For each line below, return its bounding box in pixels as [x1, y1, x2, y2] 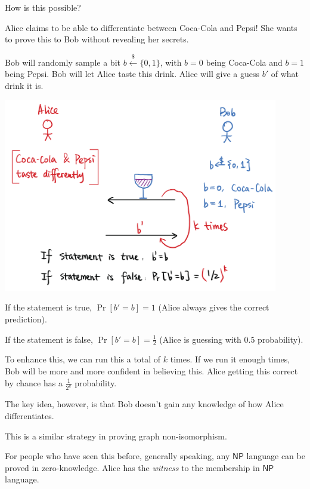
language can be [246, 450, 305, 462]
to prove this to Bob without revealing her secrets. [5, 33, 189, 45]
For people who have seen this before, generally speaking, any [5, 450, 230, 462]
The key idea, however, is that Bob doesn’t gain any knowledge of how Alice [5, 398, 284, 410]
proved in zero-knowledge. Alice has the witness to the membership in [5, 461, 260, 473]
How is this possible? [5, 1, 81, 13]
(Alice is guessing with [159, 333, 241, 345]
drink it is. [5, 79, 44, 91]
